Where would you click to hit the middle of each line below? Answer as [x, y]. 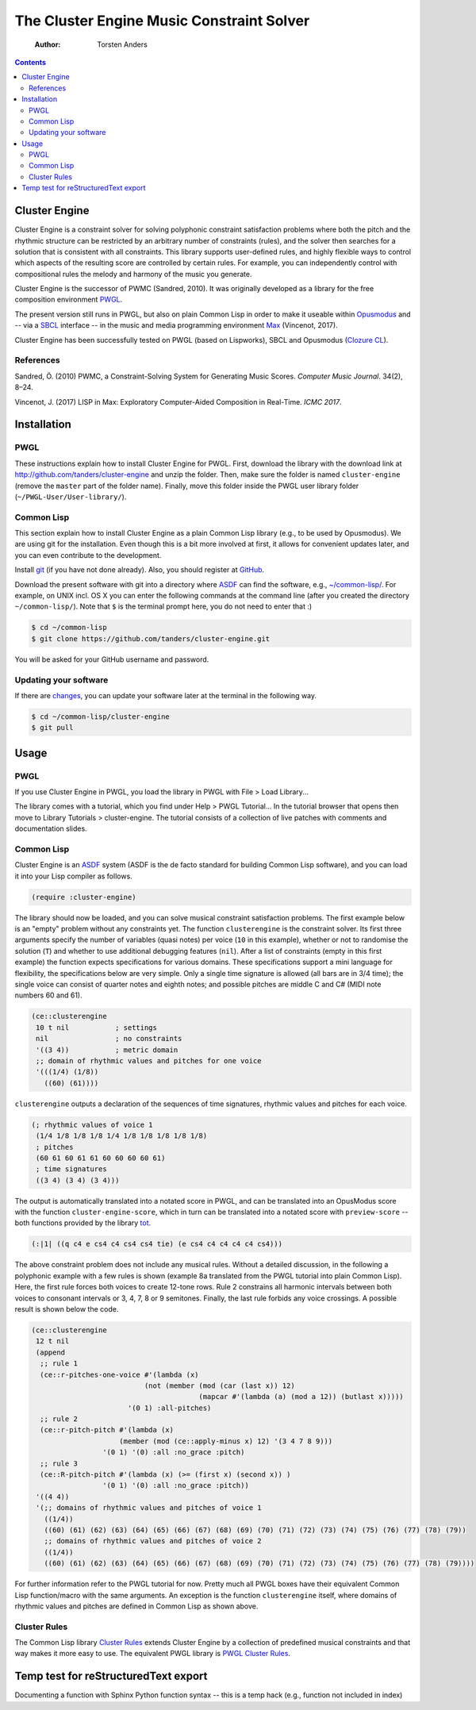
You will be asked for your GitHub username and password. [112, 659]
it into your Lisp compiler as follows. [73, 876]
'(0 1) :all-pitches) [169, 1408]
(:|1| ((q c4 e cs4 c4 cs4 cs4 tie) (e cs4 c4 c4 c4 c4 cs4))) [157, 1244]
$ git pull [52, 728]
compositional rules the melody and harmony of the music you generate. [133, 274]
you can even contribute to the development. [88, 555]
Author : [48, 44]
